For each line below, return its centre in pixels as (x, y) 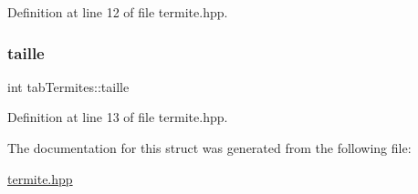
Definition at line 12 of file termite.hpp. (118, 12)
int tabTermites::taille (68, 86)
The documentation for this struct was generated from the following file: (209, 148)
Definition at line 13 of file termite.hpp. (118, 117)
